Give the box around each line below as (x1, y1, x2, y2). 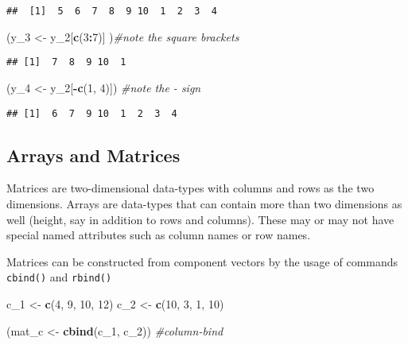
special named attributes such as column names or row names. (6, 227, 311, 243)
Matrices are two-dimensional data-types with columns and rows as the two (6, 180, 375, 196)
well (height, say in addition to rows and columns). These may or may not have (6, 211, 394, 227)
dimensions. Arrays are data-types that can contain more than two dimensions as (6, 195, 402, 211)
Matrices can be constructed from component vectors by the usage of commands (6, 253, 398, 269)
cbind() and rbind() (6, 269, 112, 285)
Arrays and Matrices (6, 142, 181, 167)
